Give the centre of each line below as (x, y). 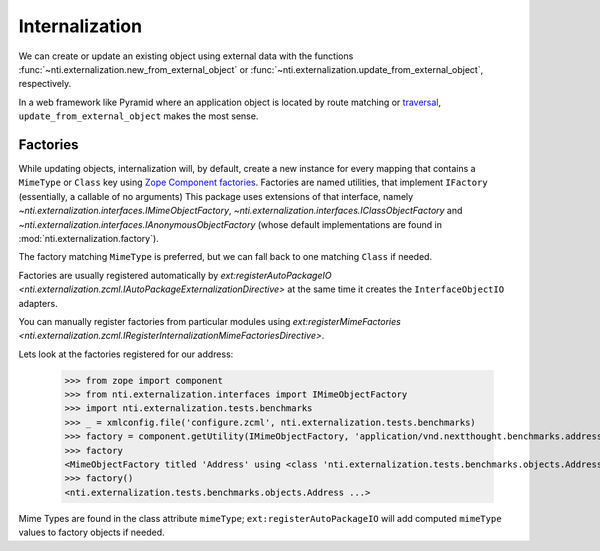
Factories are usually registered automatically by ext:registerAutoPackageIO (175, 275)
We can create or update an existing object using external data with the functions (186, 56)
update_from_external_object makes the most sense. (138, 116)
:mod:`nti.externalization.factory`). (88, 238)
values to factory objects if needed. (91, 532)
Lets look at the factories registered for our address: (126, 354)
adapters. (38, 303)
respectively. (45, 84)
